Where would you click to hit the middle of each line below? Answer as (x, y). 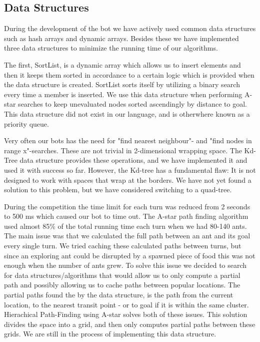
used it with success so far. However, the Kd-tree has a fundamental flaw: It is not (130, 169)
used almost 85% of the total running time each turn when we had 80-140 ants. (125, 226)
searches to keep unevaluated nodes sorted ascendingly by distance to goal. (132, 104)
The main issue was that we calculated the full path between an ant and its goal (127, 236)
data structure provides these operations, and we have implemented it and (133, 160)
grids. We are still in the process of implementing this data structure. (110, 334)
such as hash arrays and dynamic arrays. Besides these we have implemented (121, 38)
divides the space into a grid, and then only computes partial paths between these (130, 324)
